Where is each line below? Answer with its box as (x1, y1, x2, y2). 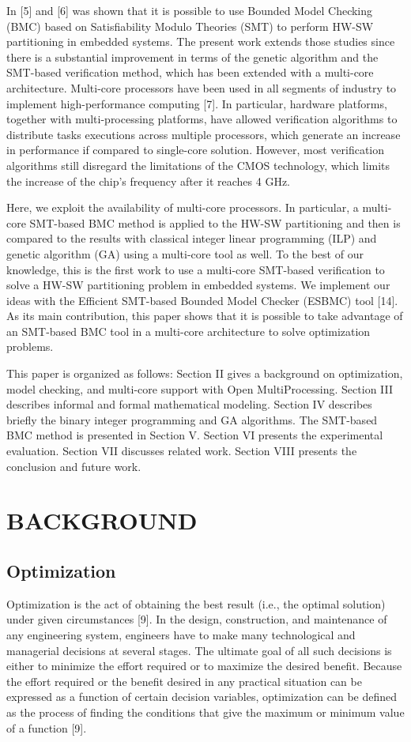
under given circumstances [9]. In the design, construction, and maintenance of (6, 611, 387, 627)
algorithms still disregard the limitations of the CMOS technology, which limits (6, 156, 390, 173)
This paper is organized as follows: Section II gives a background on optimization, (6, 365, 403, 382)
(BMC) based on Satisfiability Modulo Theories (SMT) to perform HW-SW (6, 17, 374, 34)
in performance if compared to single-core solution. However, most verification (6, 141, 385, 158)
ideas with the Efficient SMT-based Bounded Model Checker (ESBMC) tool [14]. (6, 292, 398, 308)
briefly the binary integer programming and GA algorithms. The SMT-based (6, 411, 378, 427)
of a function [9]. (6, 719, 87, 736)
